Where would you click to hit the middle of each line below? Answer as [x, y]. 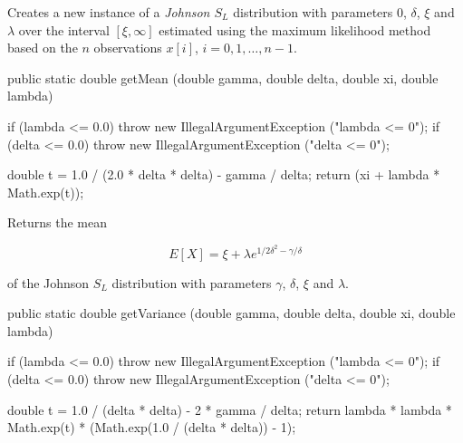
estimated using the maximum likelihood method [295, 29]
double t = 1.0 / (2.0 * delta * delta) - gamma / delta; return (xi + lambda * [224, 174]
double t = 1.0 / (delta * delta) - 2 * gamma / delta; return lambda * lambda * [230, 409]
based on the [43, 48]
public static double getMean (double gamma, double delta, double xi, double [223, 77]
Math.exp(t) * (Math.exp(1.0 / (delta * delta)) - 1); [152, 427]
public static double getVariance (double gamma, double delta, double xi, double [231, 313]
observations [128, 48]
